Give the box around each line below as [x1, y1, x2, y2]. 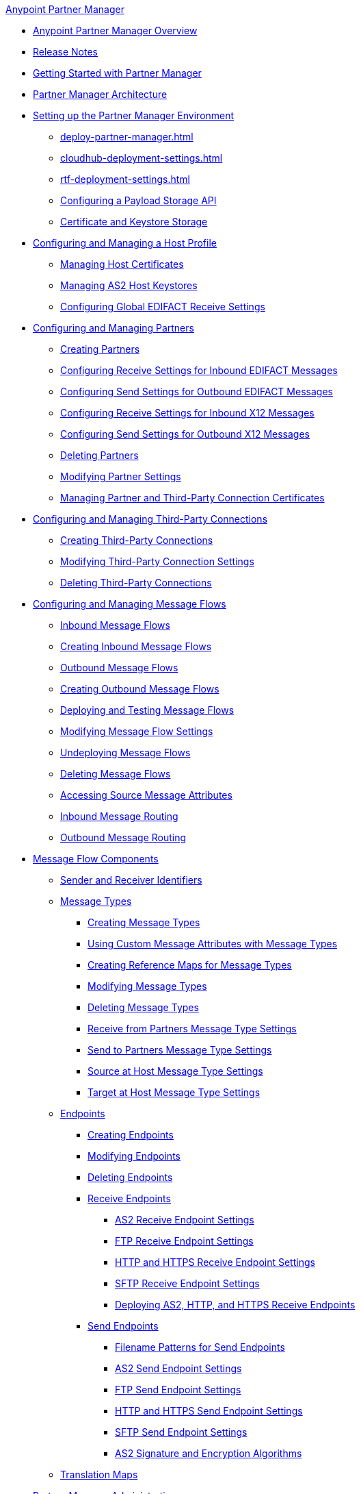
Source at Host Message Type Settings [88, 1065, 263, 1077]
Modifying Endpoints [88, 1150, 180, 1162]
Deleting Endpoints [88, 1171, 173, 1183]
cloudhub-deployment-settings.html [60, 152, 223, 164]
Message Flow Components [33, 853, 159, 864]
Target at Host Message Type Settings [88, 1086, 260, 1098]
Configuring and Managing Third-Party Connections [33, 513, 268, 525]
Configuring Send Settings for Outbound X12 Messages [60, 428, 310, 440]
